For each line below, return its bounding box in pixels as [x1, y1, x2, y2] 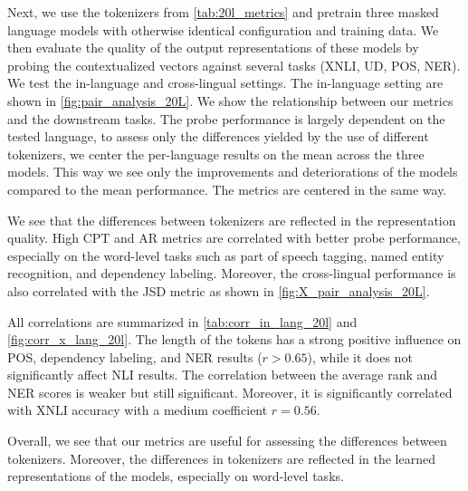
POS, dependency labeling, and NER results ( [7, 347, 263, 366]
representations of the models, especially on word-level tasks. [7, 467, 344, 486]
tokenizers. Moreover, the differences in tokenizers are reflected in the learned [7, 448, 435, 467]
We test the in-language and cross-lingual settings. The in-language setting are [7, 73, 444, 92]
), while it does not [307, 347, 413, 366]
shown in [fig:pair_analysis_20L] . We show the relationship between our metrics [7, 91, 454, 110]
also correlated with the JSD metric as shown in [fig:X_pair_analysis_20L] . [7, 281, 430, 300]
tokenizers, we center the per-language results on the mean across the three [7, 144, 425, 163]
